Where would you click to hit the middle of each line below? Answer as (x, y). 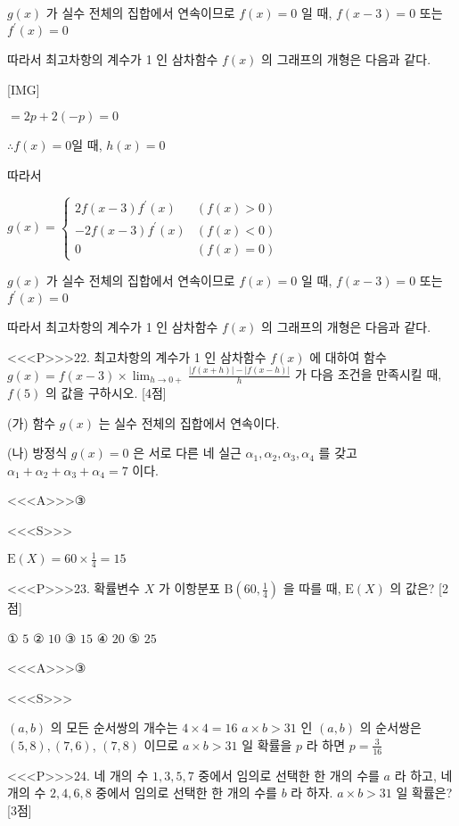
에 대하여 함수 (348, 356)
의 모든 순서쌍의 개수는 (114, 727)
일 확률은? (424, 793)
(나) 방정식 (37, 453)
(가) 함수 (32, 422)
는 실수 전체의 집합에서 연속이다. (189, 422)
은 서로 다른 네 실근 (187, 453)
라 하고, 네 (423, 775)
